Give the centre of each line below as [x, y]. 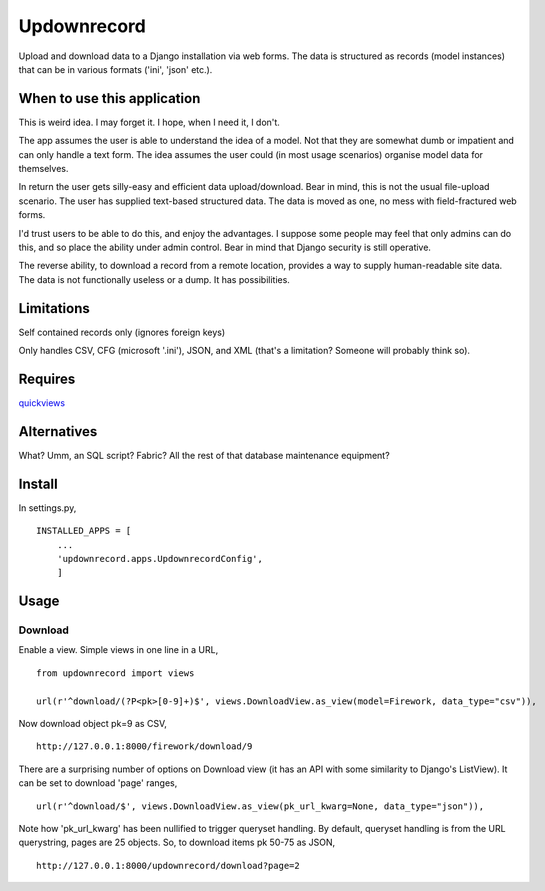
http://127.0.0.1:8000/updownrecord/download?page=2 [168, 865]
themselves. [43, 169]
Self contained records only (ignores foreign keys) [122, 332]
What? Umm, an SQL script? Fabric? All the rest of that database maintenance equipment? [204, 455]
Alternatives [58, 431]
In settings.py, [47, 507]
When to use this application [109, 98]
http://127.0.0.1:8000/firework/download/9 [144, 746]
